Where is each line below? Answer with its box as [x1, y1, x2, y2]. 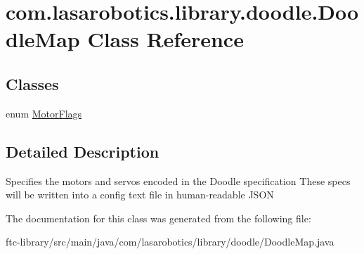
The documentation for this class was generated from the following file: [6, 210, 311, 225]
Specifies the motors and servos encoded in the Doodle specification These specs [6, 173, 351, 188]
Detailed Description [6, 140, 160, 162]
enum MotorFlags [6, 106, 82, 120]
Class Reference [87, 25, 244, 53]
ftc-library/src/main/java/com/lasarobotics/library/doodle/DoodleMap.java [6, 234, 334, 249]
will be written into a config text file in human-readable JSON [6, 187, 274, 202]
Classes [6, 72, 59, 94]
